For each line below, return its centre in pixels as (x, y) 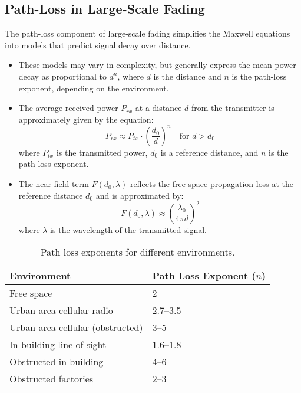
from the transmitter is (233, 108)
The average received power (68, 108)
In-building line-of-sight (58, 345)
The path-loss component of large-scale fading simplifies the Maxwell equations (148, 33)
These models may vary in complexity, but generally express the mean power (157, 65)
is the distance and (187, 76)
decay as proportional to (62, 76)
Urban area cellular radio (61, 310)
